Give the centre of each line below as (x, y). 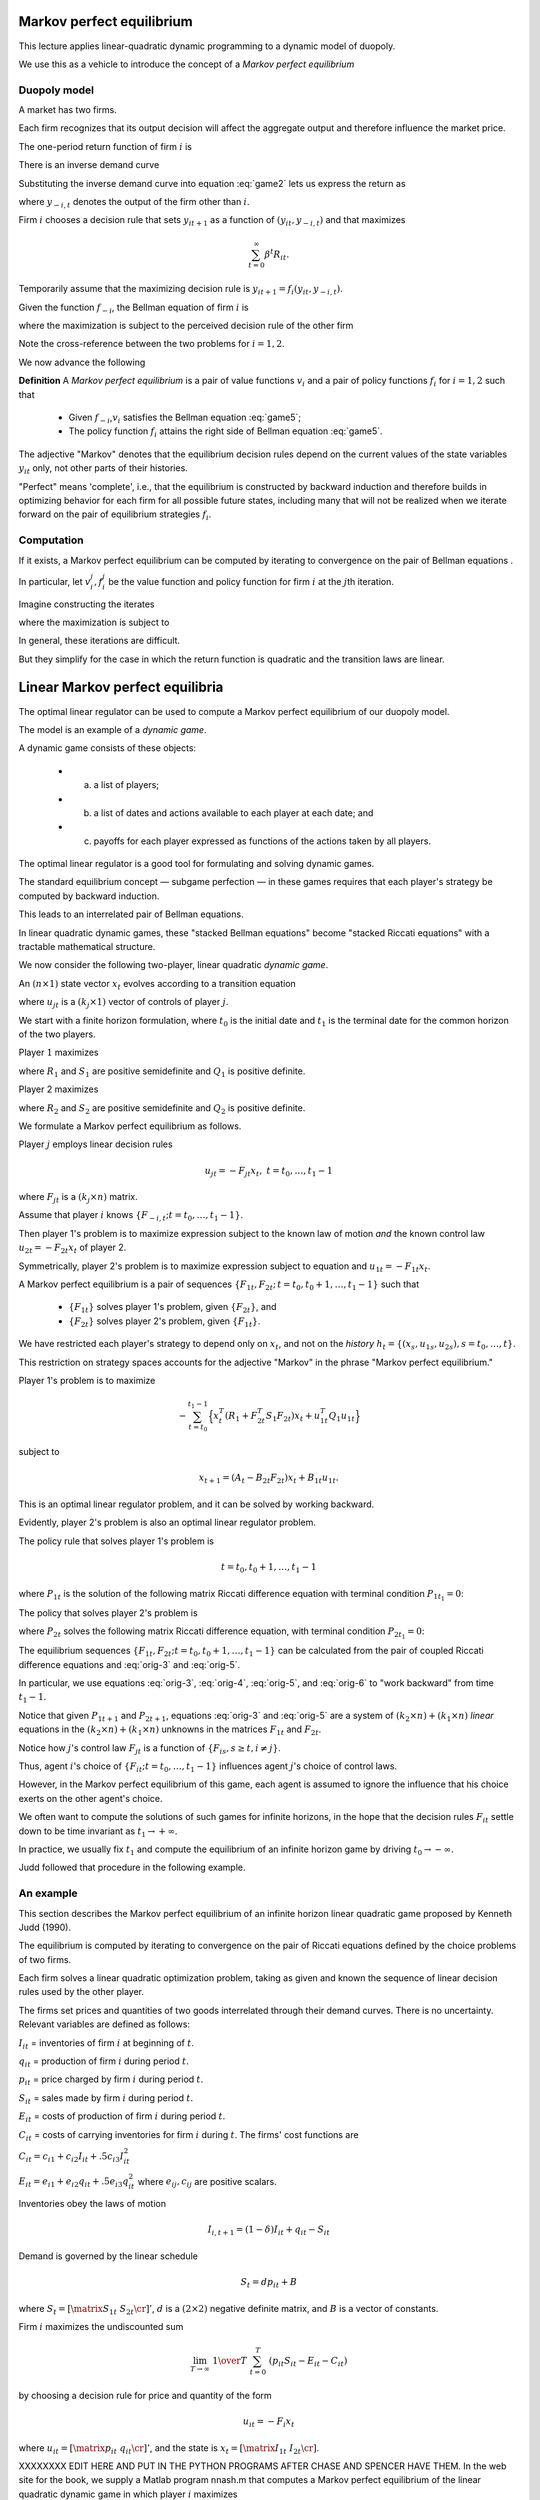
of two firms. (45, 1959)
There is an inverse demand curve (89, 165)
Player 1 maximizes (58, 1052)
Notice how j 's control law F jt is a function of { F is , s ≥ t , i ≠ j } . (150, 1748)
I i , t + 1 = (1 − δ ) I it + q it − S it (268, 2231)
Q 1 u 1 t (341, 1417)
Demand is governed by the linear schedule (108, 2256)
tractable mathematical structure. (87, 947)
